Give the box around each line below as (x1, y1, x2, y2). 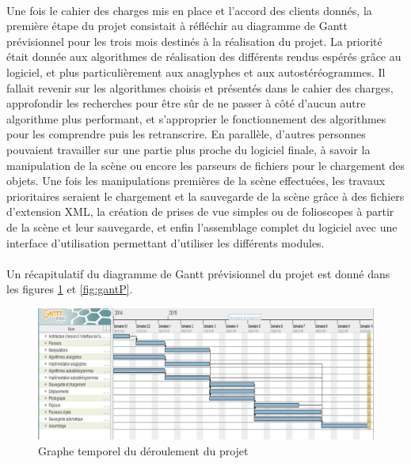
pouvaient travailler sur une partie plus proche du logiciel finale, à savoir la (6, 141, 371, 157)
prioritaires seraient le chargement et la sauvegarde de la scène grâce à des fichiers (6, 187, 405, 204)
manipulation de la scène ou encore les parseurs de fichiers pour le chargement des (6, 157, 405, 173)
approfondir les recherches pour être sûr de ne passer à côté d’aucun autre (6, 95, 366, 111)
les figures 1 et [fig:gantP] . (6, 281, 133, 297)
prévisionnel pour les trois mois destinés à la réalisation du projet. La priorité (6, 32, 382, 49)
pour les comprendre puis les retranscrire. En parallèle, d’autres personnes (6, 126, 366, 142)
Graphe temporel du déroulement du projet (38, 442, 249, 458)
